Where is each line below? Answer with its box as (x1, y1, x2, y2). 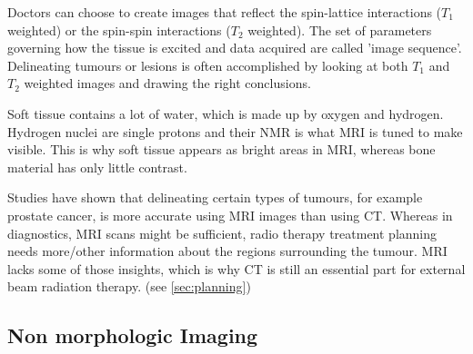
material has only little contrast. (7, 157, 187, 176)
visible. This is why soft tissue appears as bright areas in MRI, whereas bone (7, 140, 436, 159)
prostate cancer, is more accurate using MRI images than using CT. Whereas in (7, 205, 453, 224)
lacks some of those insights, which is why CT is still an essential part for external (7, 259, 466, 278)
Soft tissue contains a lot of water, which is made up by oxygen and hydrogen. (7, 103, 444, 123)
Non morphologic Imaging (7, 321, 258, 349)
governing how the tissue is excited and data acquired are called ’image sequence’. (7, 38, 462, 57)
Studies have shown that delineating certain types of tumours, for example (7, 188, 423, 207)
